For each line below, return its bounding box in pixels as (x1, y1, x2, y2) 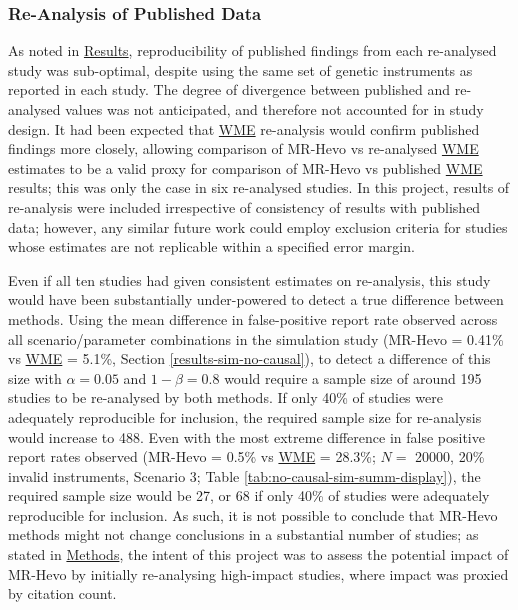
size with (8, 367, 62, 388)
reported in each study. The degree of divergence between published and (8, 79, 451, 100)
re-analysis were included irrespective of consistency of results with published (8, 196, 481, 217)
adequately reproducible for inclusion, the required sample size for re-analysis (8, 406, 482, 427)
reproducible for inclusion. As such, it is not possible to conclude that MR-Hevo (8, 504, 498, 525)
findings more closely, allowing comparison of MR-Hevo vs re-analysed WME (8, 138, 479, 159)
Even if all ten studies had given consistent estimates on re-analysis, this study (8, 269, 491, 290)
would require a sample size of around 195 (224, 367, 482, 388)
